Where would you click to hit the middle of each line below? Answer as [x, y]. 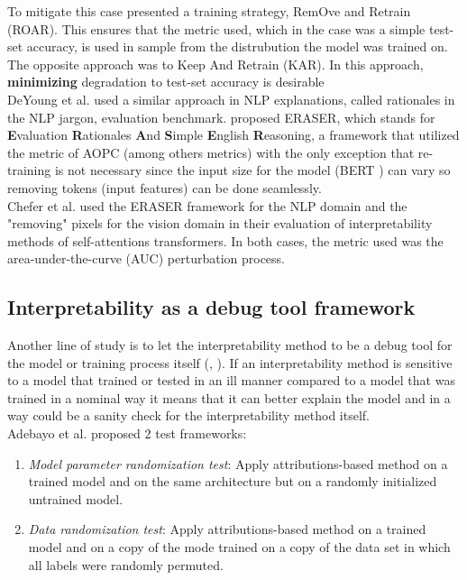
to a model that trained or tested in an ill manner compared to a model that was [231, 380]
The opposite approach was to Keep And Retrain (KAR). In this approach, [215, 64]
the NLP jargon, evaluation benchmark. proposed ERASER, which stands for [221, 117]
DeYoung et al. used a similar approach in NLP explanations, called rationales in [231, 99]
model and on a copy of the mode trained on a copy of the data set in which [239, 547]
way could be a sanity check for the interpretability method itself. [188, 415]
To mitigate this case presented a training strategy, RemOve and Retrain [209, 11]
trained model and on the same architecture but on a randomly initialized [233, 481]
